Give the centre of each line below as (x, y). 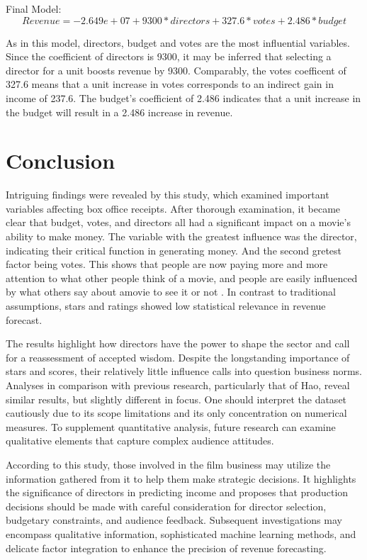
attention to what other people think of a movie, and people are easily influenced (182, 278)
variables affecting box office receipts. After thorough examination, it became (173, 208)
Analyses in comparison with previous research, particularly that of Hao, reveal (178, 385)
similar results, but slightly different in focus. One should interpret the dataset (176, 399)
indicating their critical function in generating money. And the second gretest (174, 250)
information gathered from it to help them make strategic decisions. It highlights (181, 478)
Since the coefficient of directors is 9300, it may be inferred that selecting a (169, 56)
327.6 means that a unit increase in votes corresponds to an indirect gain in (170, 84)
